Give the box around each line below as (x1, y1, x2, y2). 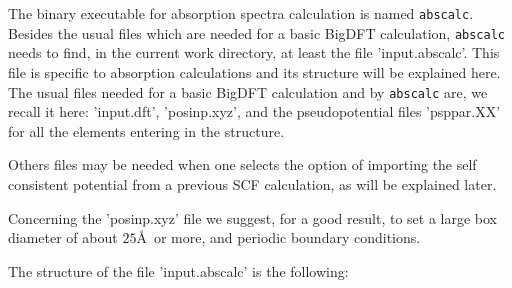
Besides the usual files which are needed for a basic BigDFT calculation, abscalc (8, 22, 505, 43)
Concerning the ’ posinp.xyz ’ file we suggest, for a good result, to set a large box (8, 207, 497, 228)
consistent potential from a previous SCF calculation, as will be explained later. (8, 173, 497, 194)
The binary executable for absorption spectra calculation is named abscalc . (8, 3, 474, 23)
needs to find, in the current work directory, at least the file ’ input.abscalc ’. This (8, 42, 500, 63)
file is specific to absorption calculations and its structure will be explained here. (8, 61, 501, 82)
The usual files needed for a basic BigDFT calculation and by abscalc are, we (8, 81, 488, 102)
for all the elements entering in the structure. (8, 120, 285, 141)
